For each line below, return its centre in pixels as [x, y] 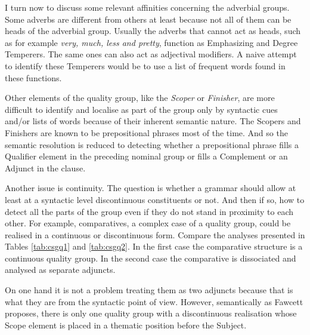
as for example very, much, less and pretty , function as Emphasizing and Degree [151, 42]
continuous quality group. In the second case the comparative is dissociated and [151, 258]
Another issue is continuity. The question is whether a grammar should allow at [151, 188]
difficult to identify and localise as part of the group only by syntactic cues [141, 109]
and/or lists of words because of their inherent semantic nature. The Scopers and [153, 121]
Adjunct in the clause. [45, 167]
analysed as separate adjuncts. [60, 270]
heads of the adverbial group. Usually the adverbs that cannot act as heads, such [153, 31]
